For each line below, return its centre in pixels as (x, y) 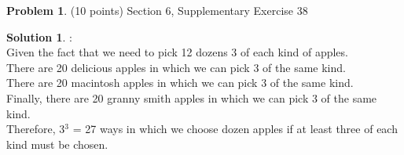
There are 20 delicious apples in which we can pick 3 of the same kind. (176, 67)
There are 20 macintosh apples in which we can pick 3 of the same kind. (180, 83)
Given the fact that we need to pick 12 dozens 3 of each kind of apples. (177, 52)
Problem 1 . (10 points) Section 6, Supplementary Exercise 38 (157, 10)
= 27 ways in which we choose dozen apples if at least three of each (235, 129)
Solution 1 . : (39, 36)
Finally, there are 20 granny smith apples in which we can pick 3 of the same (192, 97)
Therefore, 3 (36, 129)
